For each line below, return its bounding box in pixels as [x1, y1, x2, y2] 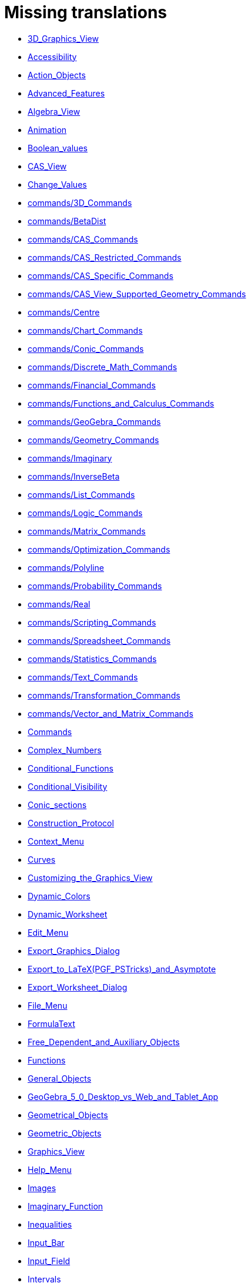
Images [28, 1182, 56, 1193]
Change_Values [28, 179, 87, 190]
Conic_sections [28, 799, 87, 810]
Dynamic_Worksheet [28, 909, 108, 919]
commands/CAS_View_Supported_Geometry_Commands [28, 288, 246, 299]
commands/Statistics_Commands [28, 653, 157, 664]
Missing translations [4, 2, 167, 22]
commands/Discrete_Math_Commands [28, 361, 178, 372]
